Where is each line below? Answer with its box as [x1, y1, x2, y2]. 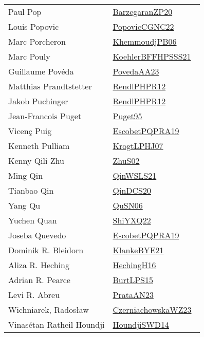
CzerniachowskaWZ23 [113, 304, 192, 315]
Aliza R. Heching [8, 259, 69, 271]
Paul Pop [8, 6, 42, 17]
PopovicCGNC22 [113, 21, 174, 32]
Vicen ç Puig [8, 125, 52, 137]
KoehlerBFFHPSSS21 [113, 50, 191, 62]
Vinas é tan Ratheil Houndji [8, 319, 105, 330]
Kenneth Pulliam [8, 140, 70, 152]
